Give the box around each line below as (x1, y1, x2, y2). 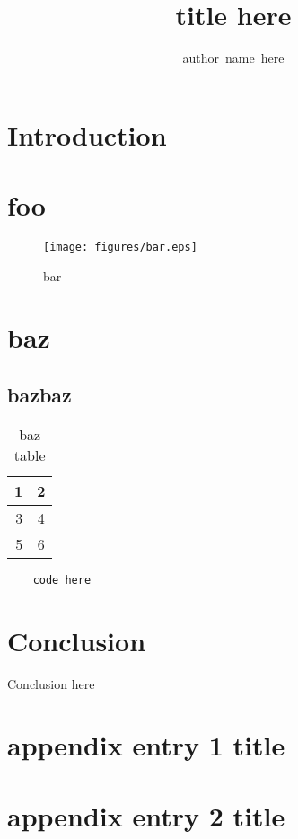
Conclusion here (7, 674, 95, 693)
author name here (182, 49, 285, 67)
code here (32, 573, 92, 587)
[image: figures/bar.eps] (43, 241, 197, 254)
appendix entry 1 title (7, 727, 285, 764)
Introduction (7, 116, 167, 153)
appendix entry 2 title (7, 797, 285, 834)
